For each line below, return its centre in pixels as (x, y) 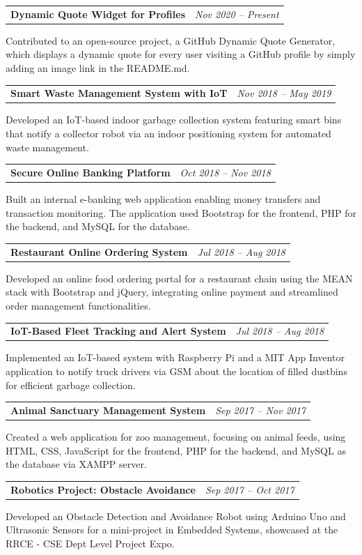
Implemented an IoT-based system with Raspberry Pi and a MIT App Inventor (175, 357)
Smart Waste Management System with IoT (119, 93)
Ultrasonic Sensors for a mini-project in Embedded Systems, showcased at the (172, 530)
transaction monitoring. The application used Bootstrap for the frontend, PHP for (181, 212)
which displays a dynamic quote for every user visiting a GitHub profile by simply (181, 54)
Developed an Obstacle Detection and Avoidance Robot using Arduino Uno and (176, 516)
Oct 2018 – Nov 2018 (225, 172)
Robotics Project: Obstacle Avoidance (103, 489)
